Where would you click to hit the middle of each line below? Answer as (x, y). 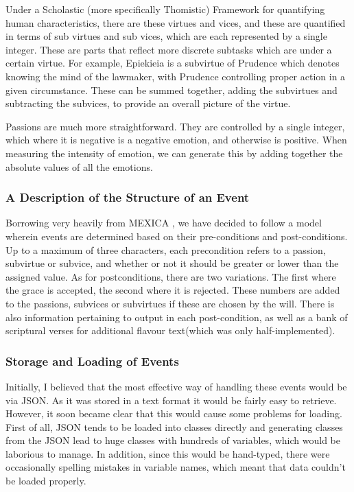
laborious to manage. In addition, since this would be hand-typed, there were (168, 453)
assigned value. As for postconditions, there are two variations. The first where (171, 276)
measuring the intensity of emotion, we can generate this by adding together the (174, 153)
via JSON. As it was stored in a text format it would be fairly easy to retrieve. (171, 400)
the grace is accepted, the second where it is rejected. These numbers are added (173, 290)
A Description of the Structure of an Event (128, 197)
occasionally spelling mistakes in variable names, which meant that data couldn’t (176, 467)
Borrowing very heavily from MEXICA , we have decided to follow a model (164, 223)
